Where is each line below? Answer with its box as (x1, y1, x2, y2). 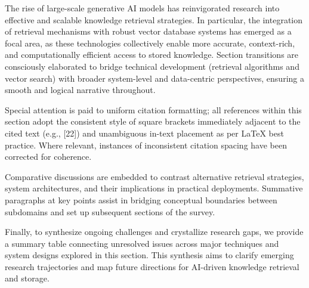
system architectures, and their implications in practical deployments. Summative (5, 182, 303, 194)
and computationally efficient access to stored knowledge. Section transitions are (5, 48, 299, 61)
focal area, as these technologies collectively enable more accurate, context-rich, (5, 36, 295, 49)
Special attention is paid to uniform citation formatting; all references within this (5, 103, 302, 116)
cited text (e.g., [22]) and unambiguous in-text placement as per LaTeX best (5, 126, 284, 139)
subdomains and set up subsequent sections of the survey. (5, 205, 215, 218)
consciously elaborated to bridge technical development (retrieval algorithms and (5, 60, 299, 72)
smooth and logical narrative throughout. (5, 83, 156, 96)
